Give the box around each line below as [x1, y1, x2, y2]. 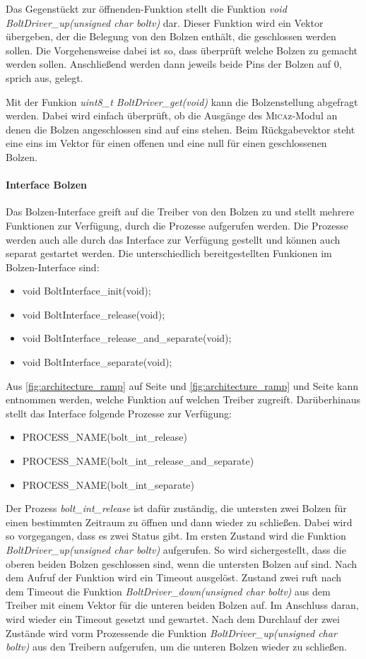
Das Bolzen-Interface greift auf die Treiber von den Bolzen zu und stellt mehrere [6, 204, 355, 219]
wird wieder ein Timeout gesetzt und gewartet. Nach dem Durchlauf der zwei [6, 611, 340, 626]
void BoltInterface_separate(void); [22, 355, 172, 369]
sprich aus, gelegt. [6, 70, 83, 85]
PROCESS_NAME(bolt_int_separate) [22, 477, 195, 492]
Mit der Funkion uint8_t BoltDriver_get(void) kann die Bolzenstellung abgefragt [6, 94, 358, 109]
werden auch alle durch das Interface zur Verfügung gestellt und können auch [6, 232, 341, 247]
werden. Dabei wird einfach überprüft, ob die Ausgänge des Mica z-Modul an [6, 108, 338, 123]
